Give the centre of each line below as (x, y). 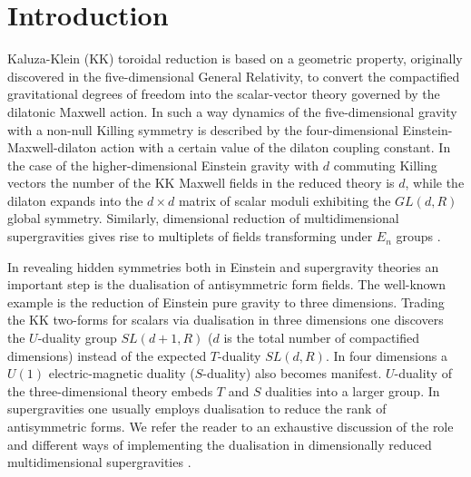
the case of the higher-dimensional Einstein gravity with (163, 165)
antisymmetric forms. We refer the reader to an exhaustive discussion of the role (231, 426)
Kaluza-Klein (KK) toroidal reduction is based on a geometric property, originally (235, 58)
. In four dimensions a (386, 355)
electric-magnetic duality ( (122, 373)
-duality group (77, 338)
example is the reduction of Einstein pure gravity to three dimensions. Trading (226, 302)
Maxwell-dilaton (52, 147)
